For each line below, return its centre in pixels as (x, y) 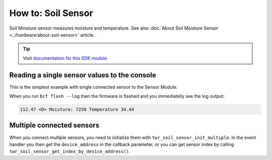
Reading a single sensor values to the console (83, 75)
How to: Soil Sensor (51, 13)
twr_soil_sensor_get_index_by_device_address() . (70, 151)
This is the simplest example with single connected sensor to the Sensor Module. (93, 87)
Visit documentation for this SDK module (65, 58)
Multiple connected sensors (54, 125)
